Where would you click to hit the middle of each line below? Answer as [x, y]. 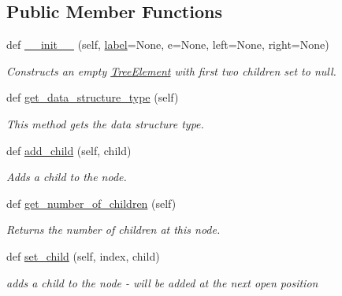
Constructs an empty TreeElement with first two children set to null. [171, 70]
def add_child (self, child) [69, 150]
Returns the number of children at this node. [113, 229]
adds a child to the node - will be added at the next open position [162, 282]
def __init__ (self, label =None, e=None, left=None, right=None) [168, 44]
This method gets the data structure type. [105, 123]
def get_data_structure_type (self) [93, 97]
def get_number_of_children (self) [91, 203]
